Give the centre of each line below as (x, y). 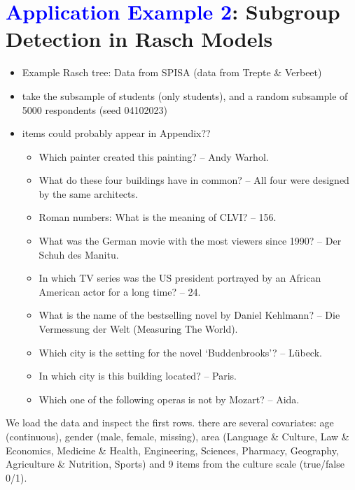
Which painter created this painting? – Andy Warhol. (154, 156)
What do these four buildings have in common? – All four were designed (194, 180)
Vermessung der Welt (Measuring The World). (138, 329)
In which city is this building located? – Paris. (138, 376)
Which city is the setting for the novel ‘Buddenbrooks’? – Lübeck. (180, 352)
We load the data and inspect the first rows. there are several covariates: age (170, 423)
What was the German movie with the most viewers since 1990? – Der (190, 241)
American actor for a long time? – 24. (120, 291)
